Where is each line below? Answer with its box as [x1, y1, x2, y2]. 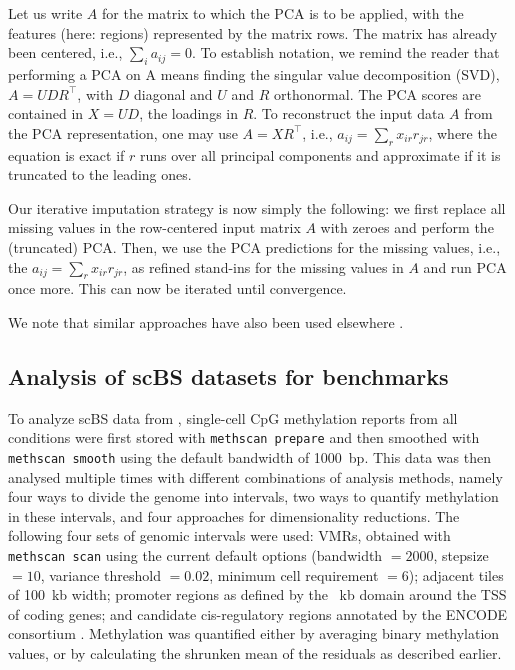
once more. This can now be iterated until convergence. [8, 278, 347, 299]
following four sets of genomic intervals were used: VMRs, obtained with [8, 525, 451, 546]
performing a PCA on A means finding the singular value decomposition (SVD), [8, 63, 500, 84]
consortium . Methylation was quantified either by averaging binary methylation [8, 623, 500, 644]
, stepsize [433, 545, 489, 565]
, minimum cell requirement [209, 564, 379, 585]
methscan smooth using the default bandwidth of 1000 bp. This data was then [8, 446, 491, 467]
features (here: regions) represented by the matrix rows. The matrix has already [8, 22, 498, 43]
